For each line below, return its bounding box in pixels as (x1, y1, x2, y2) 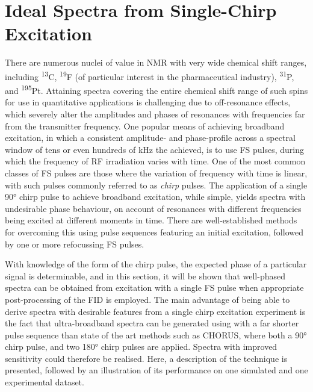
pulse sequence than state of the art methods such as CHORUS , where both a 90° (5, 328, 307, 341)
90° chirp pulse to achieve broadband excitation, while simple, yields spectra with (5, 190, 306, 203)
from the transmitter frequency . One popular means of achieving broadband (5, 119, 285, 132)
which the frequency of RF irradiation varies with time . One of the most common (5, 155, 306, 167)
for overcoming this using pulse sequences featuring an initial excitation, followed (5, 225, 303, 238)
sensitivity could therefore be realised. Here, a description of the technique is (5, 352, 288, 364)
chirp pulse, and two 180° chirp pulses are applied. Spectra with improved (5, 340, 277, 353)
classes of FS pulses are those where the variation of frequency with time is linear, (5, 166, 308, 179)
